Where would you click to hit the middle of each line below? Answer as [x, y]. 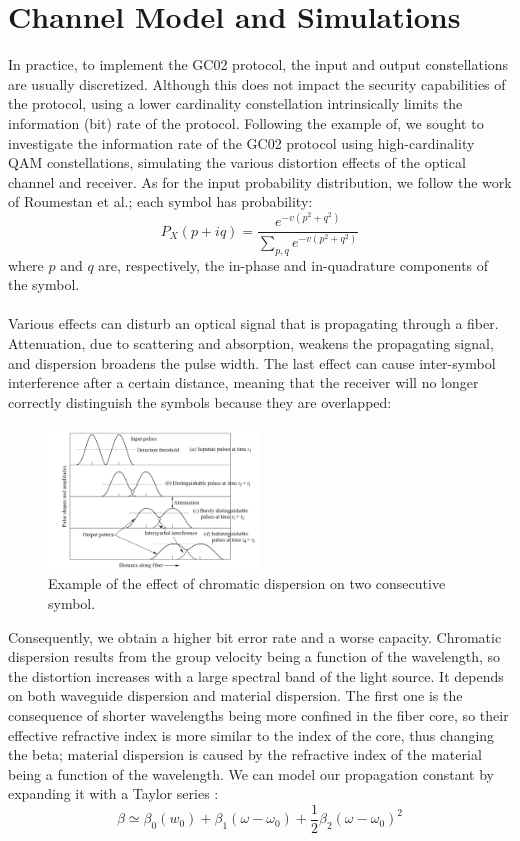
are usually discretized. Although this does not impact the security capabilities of [257, 83]
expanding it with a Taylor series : [113, 793]
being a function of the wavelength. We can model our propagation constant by [251, 773]
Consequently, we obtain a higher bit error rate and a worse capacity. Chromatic [255, 636]
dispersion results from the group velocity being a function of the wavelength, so [254, 656]
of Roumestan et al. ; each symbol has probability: [160, 201]
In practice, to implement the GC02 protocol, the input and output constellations [258, 64]
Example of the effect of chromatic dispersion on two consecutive [247, 583]
